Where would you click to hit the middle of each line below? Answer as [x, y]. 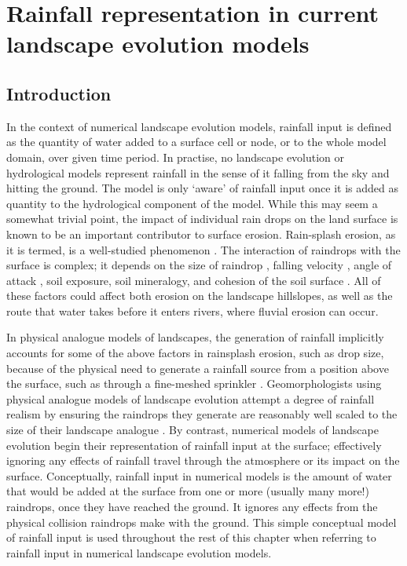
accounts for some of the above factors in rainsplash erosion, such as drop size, [195, 353]
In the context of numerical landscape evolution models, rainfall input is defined [199, 126]
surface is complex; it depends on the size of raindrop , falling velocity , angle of [199, 265]
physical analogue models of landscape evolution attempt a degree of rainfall [191, 398]
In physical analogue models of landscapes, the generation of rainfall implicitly [195, 337]
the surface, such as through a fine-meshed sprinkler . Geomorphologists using [194, 383]
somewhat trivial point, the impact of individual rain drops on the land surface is [202, 219]
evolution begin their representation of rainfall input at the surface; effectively [194, 445]
